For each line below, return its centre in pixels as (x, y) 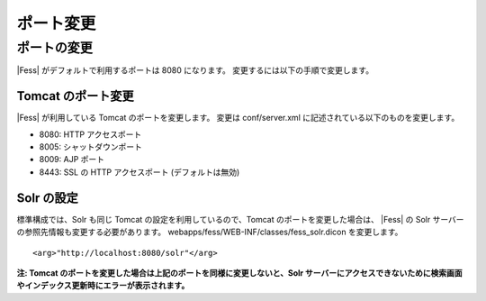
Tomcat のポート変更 (75, 96)
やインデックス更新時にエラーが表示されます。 (103, 286)
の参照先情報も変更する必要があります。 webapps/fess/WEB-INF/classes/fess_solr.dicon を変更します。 (210, 232)
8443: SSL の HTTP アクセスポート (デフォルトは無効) (139, 172)
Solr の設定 (47, 198)
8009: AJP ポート (72, 160)
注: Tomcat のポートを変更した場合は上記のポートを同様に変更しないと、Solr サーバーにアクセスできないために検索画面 (239, 273)
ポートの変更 (55, 48)
